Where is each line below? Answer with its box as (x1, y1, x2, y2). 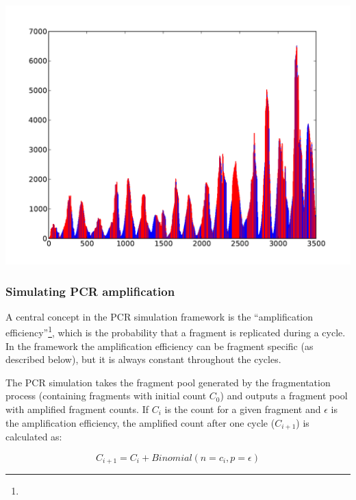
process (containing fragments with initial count (5, 388, 207, 403)
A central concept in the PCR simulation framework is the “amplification (5, 309, 314, 323)
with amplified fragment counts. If (5, 402, 149, 416)
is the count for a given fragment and (164, 402, 321, 416)
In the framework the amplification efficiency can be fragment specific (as (5, 338, 314, 353)
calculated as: (5, 429, 62, 444)
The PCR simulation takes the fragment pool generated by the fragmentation (5, 375, 331, 389)
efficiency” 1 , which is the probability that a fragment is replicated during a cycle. (5, 323, 346, 340)
